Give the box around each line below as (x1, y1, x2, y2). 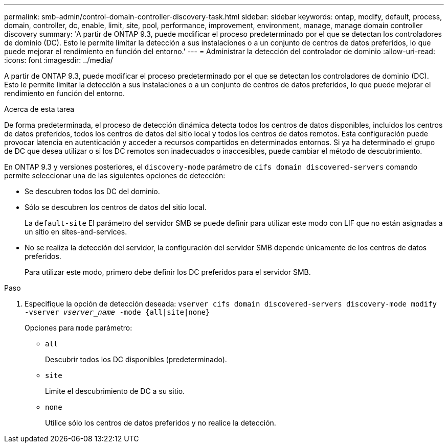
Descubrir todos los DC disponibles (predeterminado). (45, 355, 227, 364)
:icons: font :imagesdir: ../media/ (4, 56, 113, 64)
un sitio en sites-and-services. (25, 227, 127, 236)
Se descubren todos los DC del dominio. (25, 187, 160, 196)
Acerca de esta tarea (4, 105, 75, 113)
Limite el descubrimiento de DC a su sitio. (45, 387, 185, 395)
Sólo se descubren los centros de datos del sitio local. (25, 203, 207, 211)
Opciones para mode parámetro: (25, 323, 132, 332)
